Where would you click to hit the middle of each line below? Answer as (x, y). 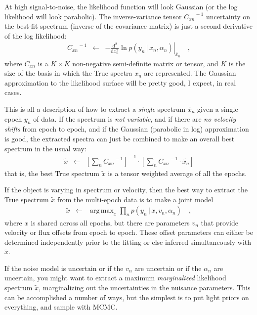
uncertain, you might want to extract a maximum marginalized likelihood (115, 278)
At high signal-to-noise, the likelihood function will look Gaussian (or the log (121, 6)
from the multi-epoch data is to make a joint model (135, 199)
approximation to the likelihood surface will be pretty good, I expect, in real (120, 82)
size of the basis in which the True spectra (68, 73)
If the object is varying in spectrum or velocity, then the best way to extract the (126, 190)
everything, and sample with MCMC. (61, 307)
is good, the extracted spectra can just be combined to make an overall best (120, 138)
